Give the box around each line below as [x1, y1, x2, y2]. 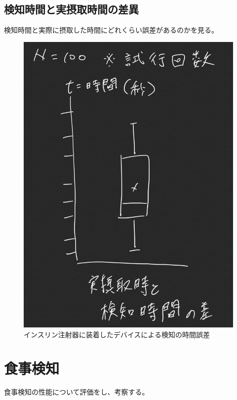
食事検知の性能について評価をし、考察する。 [4, 387, 149, 397]
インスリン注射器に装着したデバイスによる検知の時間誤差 [24, 329, 210, 339]
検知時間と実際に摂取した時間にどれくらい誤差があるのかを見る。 [4, 25, 218, 35]
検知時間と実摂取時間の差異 [4, 1, 139, 17]
